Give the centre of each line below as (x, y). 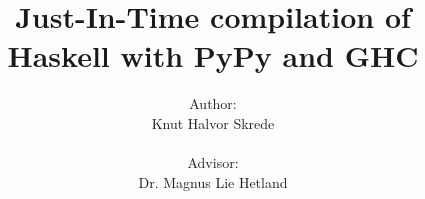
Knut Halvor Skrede (213, 122)
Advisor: (213, 162)
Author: (213, 103)
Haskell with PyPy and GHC (213, 55)
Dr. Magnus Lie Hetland (213, 181)
